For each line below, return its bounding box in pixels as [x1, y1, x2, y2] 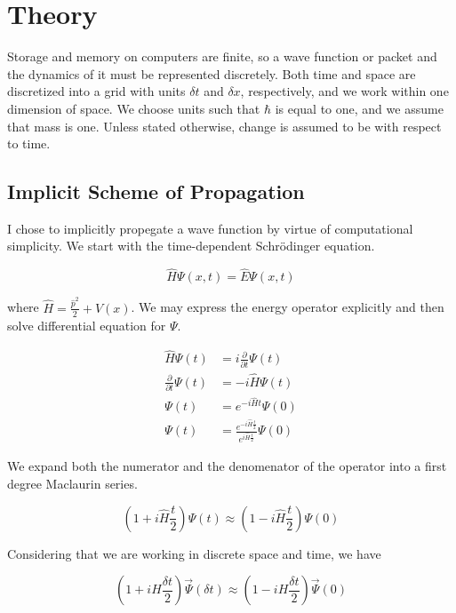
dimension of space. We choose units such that [7, 99, 260, 117]
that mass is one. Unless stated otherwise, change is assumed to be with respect [7, 116, 442, 135]
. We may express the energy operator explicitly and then [131, 298, 444, 316]
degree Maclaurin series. [7, 474, 138, 492]
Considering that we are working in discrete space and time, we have [7, 544, 381, 562]
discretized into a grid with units [7, 82, 186, 100]
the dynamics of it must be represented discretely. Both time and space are [7, 64, 416, 83]
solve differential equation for [7, 315, 166, 334]
